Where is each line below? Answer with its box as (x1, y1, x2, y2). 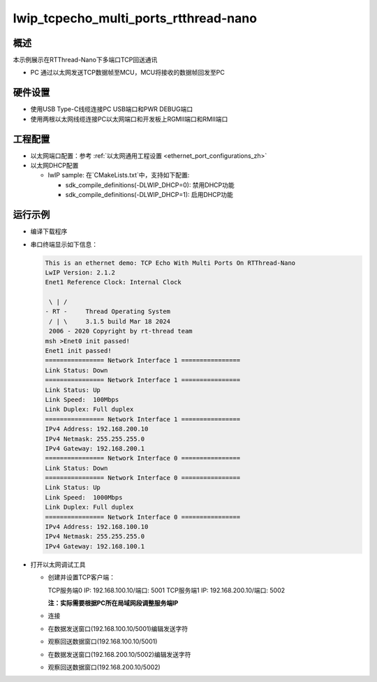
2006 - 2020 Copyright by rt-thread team (49, 327, 193, 335)
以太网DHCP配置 (30, 161, 79, 170)
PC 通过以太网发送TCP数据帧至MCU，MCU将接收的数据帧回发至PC (30, 68, 225, 77)
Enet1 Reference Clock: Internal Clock (45, 278, 182, 286)
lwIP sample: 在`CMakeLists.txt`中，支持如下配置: (47, 171, 190, 180)
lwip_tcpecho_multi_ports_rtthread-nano (13, 10, 258, 26)
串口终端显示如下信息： (30, 240, 98, 248)
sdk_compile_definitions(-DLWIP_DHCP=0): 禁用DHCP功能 (65, 180, 235, 189)
